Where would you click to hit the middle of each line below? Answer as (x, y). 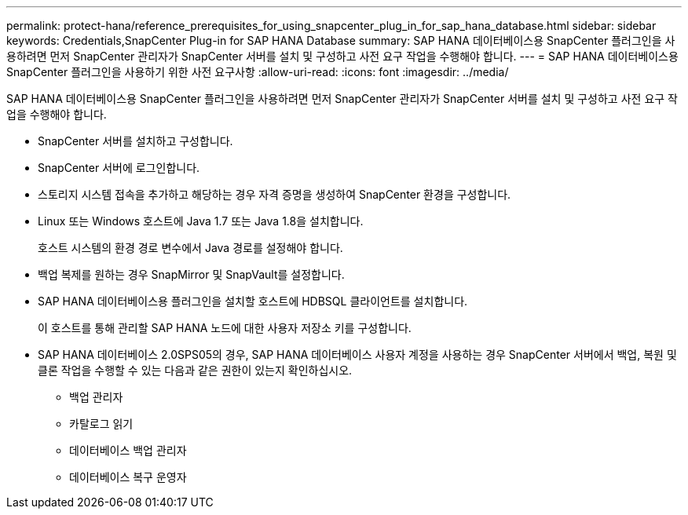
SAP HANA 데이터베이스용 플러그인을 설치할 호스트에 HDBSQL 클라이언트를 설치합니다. (253, 301)
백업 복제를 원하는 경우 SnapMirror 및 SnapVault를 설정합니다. (191, 274)
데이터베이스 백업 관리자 (128, 450)
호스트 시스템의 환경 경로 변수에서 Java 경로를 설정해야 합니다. (190, 248)
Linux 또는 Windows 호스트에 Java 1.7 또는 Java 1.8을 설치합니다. (201, 221)
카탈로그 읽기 (101, 424)
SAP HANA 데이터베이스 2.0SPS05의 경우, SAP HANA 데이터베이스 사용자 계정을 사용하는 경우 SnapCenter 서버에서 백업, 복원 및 (357, 354)
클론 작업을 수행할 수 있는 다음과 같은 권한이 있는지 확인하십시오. (195, 370)
